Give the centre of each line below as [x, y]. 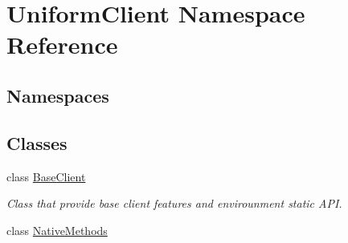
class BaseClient [46, 176]
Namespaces [58, 95]
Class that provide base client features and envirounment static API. [174, 203]
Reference [62, 45]
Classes [37, 142]
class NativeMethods [57, 230]
